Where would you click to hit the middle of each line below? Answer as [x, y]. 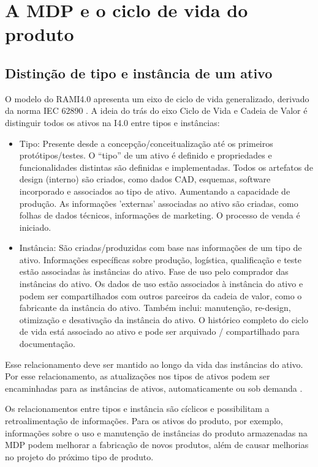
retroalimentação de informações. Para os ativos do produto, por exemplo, [144, 421]
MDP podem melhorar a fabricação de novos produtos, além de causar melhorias [157, 445]
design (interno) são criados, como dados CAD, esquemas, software [145, 179]
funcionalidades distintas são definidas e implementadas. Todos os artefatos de [166, 167]
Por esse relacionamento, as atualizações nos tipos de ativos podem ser [138, 376]
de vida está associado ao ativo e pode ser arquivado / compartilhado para [159, 331]
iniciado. [35, 227]
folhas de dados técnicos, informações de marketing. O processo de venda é [160, 215]
